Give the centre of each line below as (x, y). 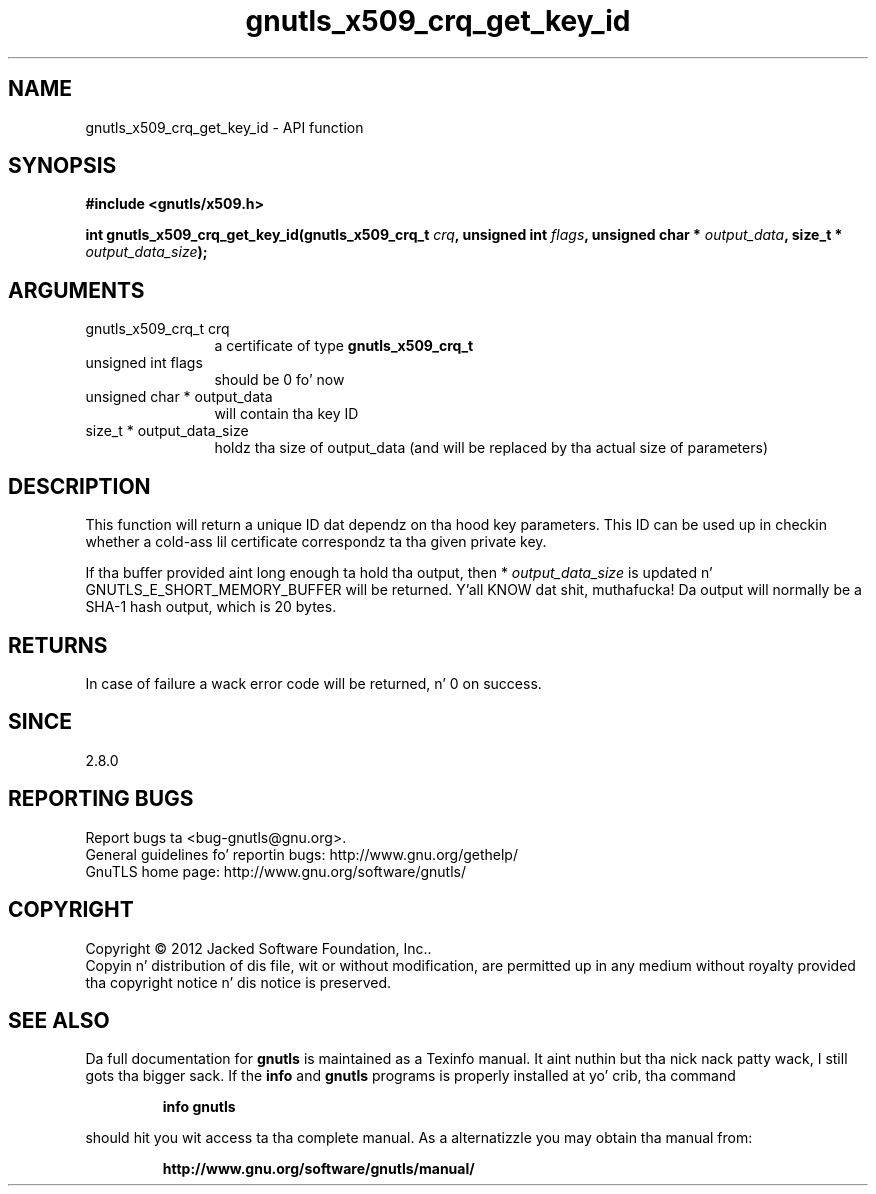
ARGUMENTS (76, 290)
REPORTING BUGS (101, 799)
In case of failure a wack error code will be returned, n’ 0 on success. (313, 683)
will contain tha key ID (286, 414)
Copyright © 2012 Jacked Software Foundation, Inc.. (258, 948)
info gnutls (199, 1107)
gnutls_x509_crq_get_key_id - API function (224, 127)
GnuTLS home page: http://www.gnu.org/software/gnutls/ (275, 871)
